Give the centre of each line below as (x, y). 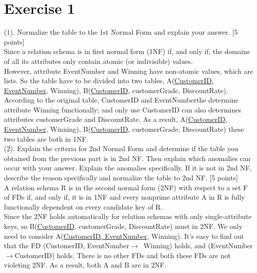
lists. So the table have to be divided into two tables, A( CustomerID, (109, 81)
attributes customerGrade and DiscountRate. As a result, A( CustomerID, (116, 119)
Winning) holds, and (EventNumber (198, 246)
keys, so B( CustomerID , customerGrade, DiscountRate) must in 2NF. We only (123, 226)
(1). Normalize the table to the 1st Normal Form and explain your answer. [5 (121, 32)
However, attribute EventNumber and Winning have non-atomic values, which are (129, 71)
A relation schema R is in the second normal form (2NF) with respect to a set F (126, 187)
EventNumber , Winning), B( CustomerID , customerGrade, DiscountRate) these (124, 129)
